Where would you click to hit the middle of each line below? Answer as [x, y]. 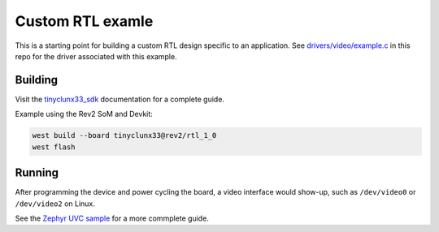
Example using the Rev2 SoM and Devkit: [84, 114]
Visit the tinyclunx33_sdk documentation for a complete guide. [120, 99]
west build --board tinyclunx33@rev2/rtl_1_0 [124, 135]
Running [37, 173]
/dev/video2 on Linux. [55, 204]
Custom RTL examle [84, 21]
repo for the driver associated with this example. [96, 56]
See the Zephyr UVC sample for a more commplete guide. [112, 218]
